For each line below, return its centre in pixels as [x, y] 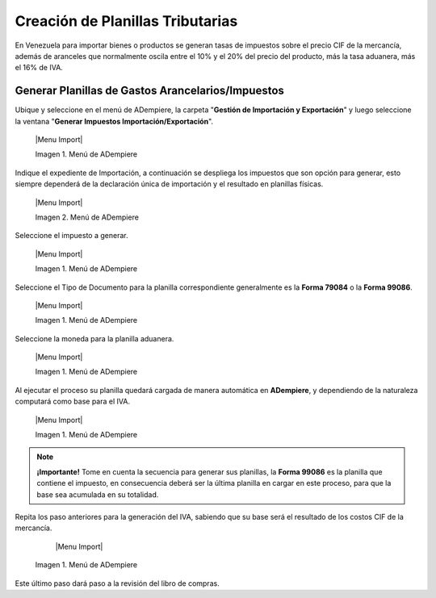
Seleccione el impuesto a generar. [71, 236]
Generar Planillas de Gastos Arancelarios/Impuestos [149, 91]
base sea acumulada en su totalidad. [98, 494]
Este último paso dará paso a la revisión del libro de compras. [117, 583]
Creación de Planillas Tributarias [126, 21]
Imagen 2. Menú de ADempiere [87, 217]
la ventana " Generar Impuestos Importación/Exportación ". [114, 121]
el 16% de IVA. [39, 68]
